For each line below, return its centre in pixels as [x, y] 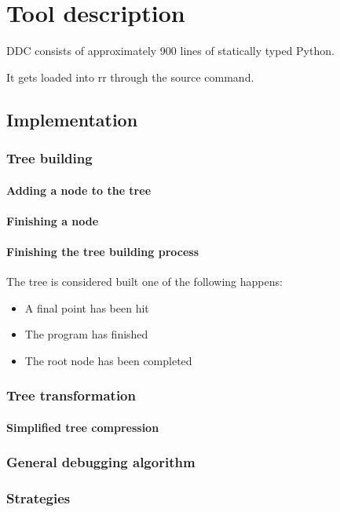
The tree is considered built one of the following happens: [144, 282]
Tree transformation [71, 395]
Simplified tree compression [83, 427]
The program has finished [86, 334]
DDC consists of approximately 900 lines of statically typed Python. [170, 51]
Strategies [38, 498]
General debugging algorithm [101, 462]
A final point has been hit [87, 307]
